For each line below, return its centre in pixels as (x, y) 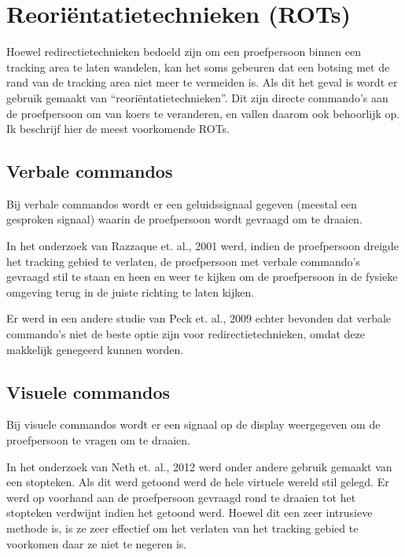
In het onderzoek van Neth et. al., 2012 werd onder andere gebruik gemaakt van (199, 466)
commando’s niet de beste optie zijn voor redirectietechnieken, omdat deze (186, 334)
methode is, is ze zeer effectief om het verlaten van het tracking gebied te (182, 528)
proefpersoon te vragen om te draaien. (98, 440)
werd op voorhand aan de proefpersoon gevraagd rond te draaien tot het (181, 497)
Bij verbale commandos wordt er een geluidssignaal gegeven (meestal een (182, 203)
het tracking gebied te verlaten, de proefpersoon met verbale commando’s (183, 261)
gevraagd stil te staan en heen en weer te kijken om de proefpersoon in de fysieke (202, 277)
